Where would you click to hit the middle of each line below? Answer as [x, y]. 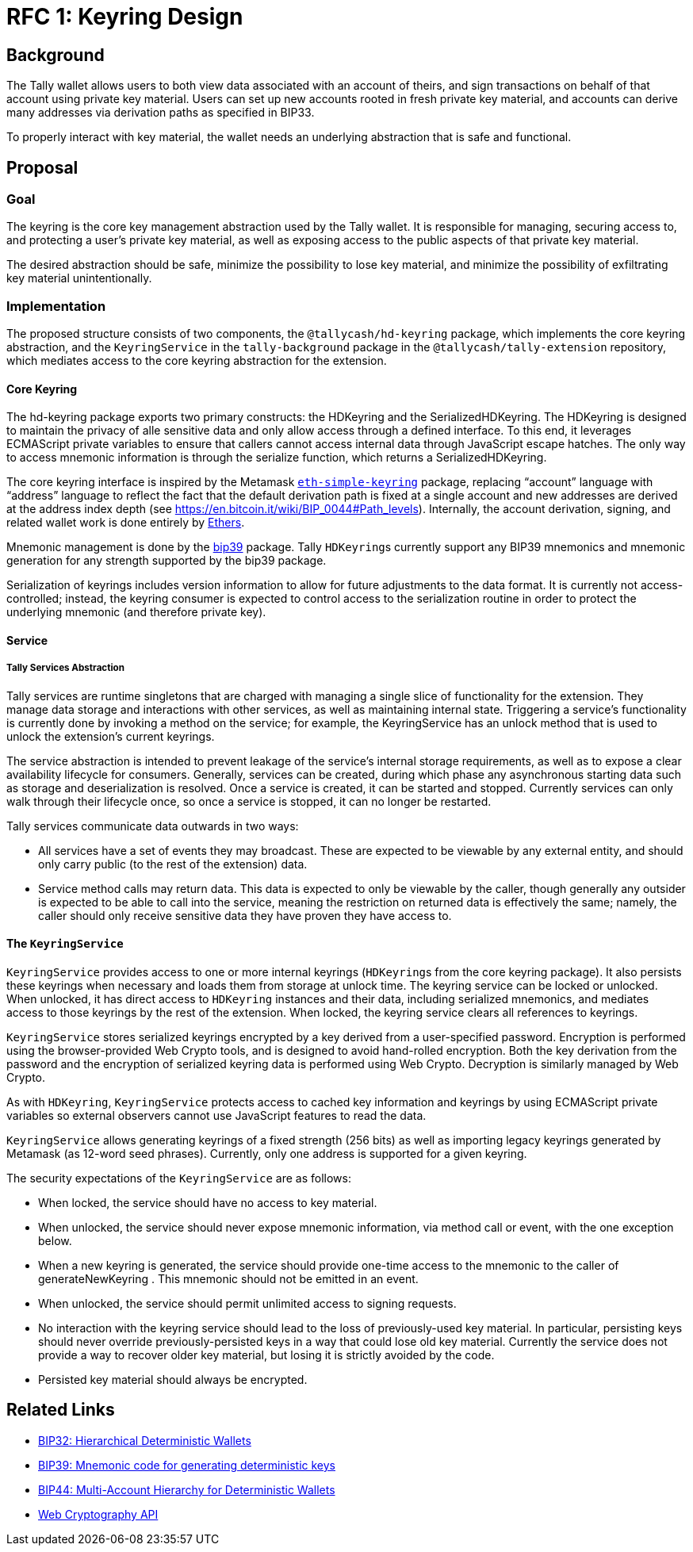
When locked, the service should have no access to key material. [208, 1202]
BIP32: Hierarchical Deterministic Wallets [145, 1440]
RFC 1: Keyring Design [125, 17]
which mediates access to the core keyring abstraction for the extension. [197, 361]
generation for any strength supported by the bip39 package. [167, 561]
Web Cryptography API [98, 1514]
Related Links [61, 1410]
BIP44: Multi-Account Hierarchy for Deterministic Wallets [187, 1489]
